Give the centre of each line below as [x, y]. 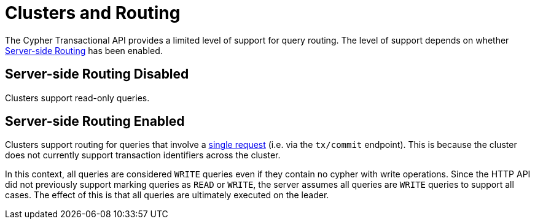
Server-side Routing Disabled [97, 74]
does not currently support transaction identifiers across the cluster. [143, 155]
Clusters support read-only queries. [77, 98]
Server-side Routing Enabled [95, 122]
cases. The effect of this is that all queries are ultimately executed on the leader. [167, 195]
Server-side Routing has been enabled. [84, 50]
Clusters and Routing [93, 13]
